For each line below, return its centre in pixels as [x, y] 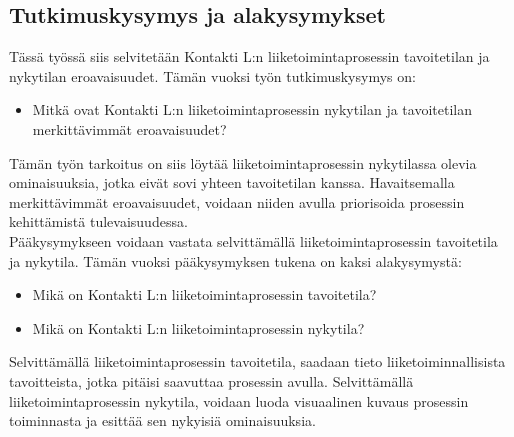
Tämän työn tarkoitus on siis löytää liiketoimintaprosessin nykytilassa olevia [243, 162]
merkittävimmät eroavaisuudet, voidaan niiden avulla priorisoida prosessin [237, 201]
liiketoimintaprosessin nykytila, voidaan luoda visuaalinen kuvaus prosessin [239, 400]
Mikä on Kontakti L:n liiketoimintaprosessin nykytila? [198, 327]
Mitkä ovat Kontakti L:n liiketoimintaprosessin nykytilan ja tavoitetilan [252, 109]
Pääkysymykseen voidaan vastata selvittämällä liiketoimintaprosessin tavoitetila [253, 240]
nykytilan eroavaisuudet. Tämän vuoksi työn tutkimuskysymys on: [212, 75]
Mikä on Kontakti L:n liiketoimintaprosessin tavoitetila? [204, 294]
